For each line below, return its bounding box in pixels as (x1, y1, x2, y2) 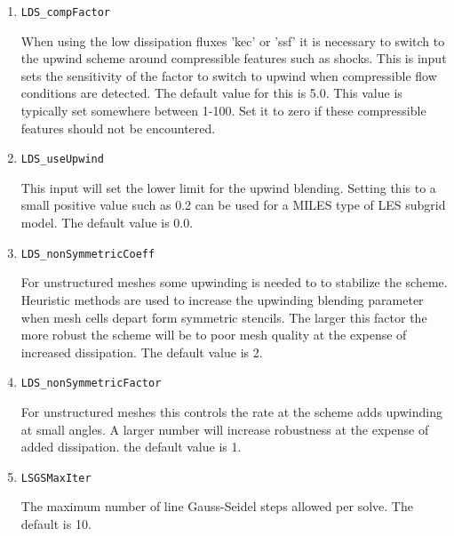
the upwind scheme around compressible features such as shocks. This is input (20, 49, 447, 68)
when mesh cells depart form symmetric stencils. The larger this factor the (20, 308, 427, 326)
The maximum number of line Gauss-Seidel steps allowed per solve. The (20, 497, 413, 516)
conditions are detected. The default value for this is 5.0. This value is (20, 84, 402, 102)
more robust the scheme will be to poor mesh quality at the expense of (20, 325, 407, 344)
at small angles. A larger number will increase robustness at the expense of (20, 420, 429, 438)
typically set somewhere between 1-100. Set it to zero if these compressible (20, 101, 426, 120)
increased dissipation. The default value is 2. (20, 342, 263, 361)
